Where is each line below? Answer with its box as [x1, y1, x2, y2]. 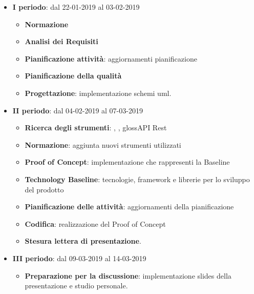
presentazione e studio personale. [25, 280, 128, 291]
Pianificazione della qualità [25, 70, 122, 81]
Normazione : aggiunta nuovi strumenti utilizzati [25, 139, 181, 150]
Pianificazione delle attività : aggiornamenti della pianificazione [25, 201, 234, 212]
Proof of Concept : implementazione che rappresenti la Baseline [25, 156, 230, 167]
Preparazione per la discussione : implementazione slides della [25, 270, 231, 281]
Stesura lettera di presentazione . [25, 236, 141, 246]
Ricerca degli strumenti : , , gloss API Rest [25, 122, 167, 133]
